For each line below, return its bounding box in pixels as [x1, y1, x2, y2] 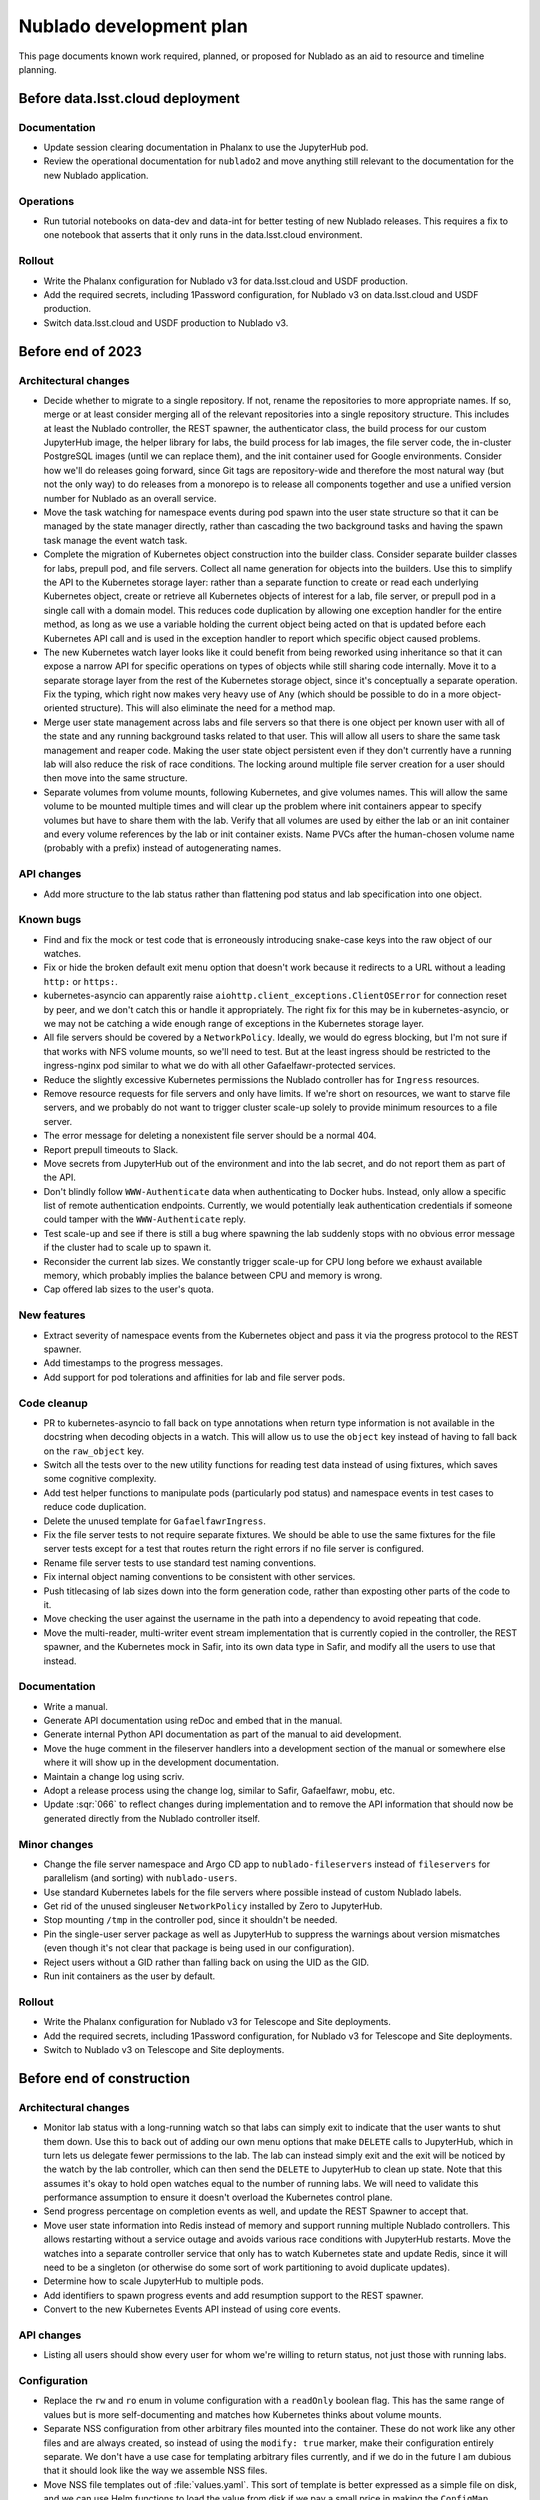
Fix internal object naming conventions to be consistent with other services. [43, 1571, 356, 1583]
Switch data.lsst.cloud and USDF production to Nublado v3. [43, 316, 289, 329]
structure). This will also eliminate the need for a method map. [80, 702, 336, 714]
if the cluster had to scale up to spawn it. [43, 1241, 212, 1254]
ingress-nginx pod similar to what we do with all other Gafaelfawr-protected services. [43, 1060, 396, 1072]
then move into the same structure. [43, 772, 188, 784]
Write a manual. [43, 1700, 109, 1712]
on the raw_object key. [43, 1445, 145, 1457]
